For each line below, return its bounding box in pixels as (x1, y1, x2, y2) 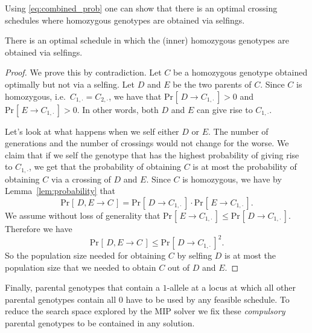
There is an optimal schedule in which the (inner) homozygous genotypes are (5, 34, 289, 47)
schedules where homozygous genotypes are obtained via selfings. (5, 13, 245, 26)
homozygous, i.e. (5, 89, 66, 102)
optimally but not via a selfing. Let (5, 77, 135, 90)
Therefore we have (5, 222, 72, 234)
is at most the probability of (193, 160, 297, 173)
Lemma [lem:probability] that (5, 184, 116, 197)
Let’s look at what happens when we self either (5, 124, 179, 137)
